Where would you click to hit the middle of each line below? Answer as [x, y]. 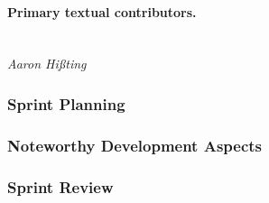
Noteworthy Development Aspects [135, 145]
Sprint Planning [66, 103]
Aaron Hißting [47, 64]
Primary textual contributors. [102, 11]
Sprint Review [60, 186]
